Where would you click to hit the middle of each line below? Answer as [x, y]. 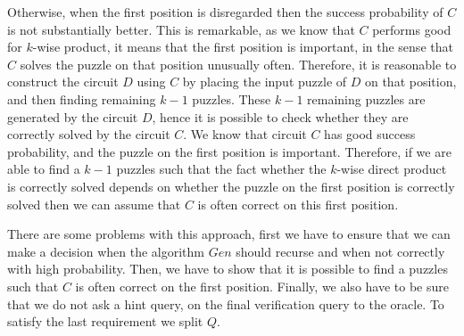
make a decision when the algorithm [106, 251]
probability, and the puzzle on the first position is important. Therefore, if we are [229, 151]
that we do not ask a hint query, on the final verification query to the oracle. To [226, 303]
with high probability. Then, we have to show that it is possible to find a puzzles [228, 269]
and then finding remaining [82, 98]
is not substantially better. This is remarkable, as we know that [181, 29]
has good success [370, 134]
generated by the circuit [73, 116]
